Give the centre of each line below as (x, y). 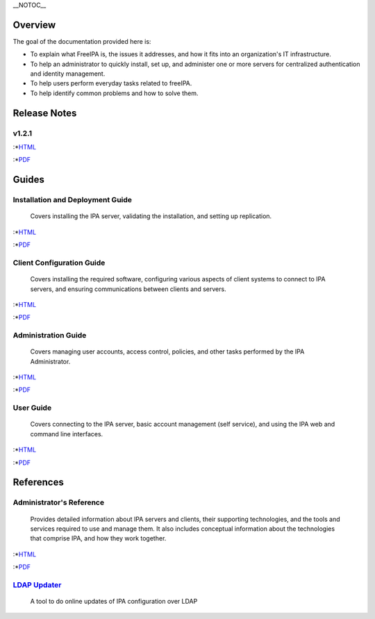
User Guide (32, 408)
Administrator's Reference (58, 502)
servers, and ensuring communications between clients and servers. (128, 289)
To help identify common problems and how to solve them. (114, 93)
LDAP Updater (37, 585)
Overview (34, 25)
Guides (29, 180)
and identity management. (68, 74)
